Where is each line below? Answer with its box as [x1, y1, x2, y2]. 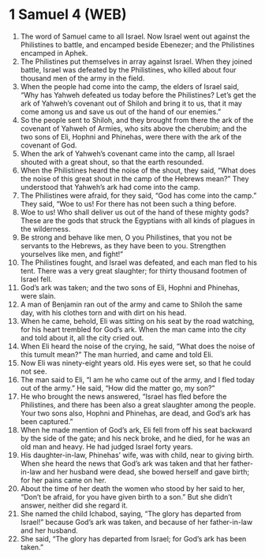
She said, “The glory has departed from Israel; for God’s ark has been [20, 534, 247, 543]
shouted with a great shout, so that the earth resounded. [20, 157, 204, 166]
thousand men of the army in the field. [20, 73, 145, 83]
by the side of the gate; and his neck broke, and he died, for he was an [20, 433, 251, 443]
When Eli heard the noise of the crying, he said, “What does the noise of [20, 341, 256, 351]
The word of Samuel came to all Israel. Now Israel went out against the [20, 32, 251, 41]
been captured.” [20, 416, 73, 426]
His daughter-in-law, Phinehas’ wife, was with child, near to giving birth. [20, 450, 255, 459]
